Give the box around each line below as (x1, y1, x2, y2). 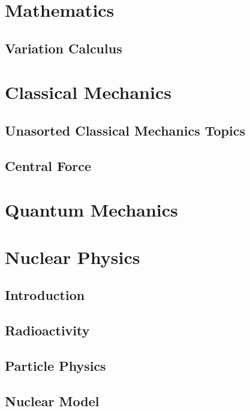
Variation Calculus (5, 38, 122, 57)
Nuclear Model (5, 391, 100, 410)
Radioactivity (5, 321, 90, 340)
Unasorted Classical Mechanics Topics (5, 121, 245, 139)
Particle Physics (5, 356, 106, 374)
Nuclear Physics (5, 244, 140, 269)
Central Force (5, 156, 92, 175)
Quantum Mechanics (5, 197, 178, 222)
